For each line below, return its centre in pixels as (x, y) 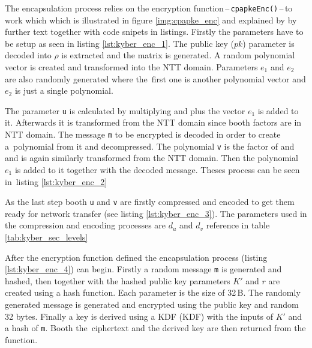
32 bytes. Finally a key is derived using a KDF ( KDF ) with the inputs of (139, 316)
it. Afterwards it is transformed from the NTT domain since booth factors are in (153, 122)
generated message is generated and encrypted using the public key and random (152, 304)
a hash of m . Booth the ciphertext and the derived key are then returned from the (155, 328)
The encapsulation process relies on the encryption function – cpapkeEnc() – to (149, 8)
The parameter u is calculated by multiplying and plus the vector (125, 110)
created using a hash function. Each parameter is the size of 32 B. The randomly (153, 292)
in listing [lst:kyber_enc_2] (56, 181)
